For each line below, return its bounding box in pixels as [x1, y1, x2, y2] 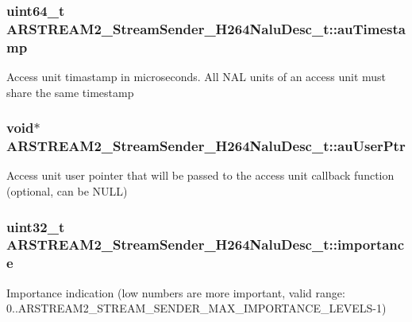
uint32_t [6, 216, 65, 236]
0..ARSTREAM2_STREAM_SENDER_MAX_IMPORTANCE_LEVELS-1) [6, 300, 387, 316]
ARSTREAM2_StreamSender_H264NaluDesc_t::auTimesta [6, 18, 406, 38]
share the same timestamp [6, 83, 134, 100]
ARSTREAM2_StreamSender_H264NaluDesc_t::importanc [6, 235, 405, 254]
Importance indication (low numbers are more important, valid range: [6, 284, 345, 301]
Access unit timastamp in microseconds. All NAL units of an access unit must [6, 68, 387, 85]
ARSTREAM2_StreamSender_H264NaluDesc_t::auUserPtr [6, 136, 406, 156]
